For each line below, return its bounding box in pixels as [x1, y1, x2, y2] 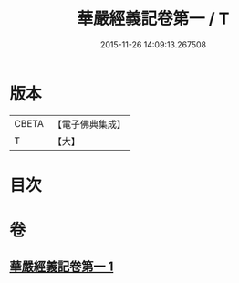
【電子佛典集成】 [52, 118, 126, 131]
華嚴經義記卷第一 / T [77, 8, 230, 29]
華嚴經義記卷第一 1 [9, 259, 114, 275]
